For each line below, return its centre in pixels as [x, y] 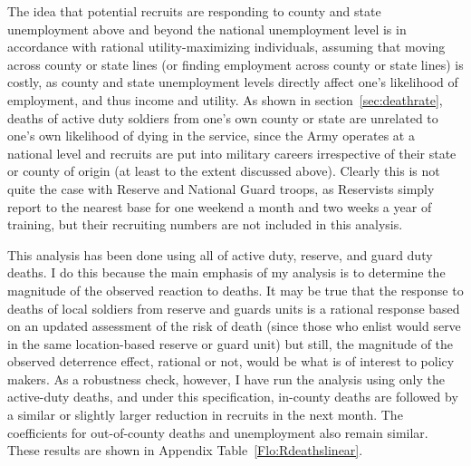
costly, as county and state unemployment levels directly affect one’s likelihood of [233, 82]
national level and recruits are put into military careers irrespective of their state [232, 153]
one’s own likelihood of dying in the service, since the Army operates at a [211, 136]
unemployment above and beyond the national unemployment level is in [207, 29]
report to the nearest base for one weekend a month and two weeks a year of [220, 206]
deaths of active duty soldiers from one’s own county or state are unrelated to [223, 117]
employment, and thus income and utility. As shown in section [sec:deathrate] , [225, 99]
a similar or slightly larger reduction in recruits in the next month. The [205, 415]
